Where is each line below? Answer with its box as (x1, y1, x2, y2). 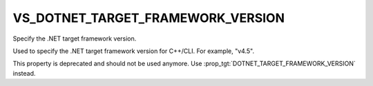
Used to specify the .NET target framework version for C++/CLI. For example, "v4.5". (12, 47, 255, 55)
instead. (12, 69, 36, 77)
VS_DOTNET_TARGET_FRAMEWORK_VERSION (12, 10, 285, 25)
